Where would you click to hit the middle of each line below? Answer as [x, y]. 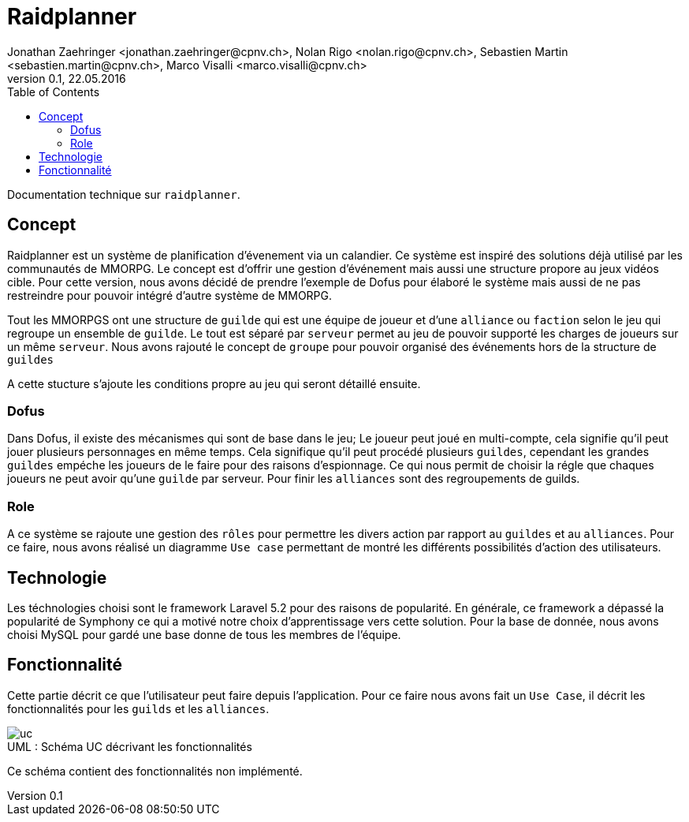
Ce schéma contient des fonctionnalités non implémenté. [155, 771]
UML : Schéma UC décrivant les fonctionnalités [130, 746]
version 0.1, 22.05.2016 [67, 78]
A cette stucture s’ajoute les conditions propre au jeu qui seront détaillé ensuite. [214, 383]
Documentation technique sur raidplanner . [124, 194]
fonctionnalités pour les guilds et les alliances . [138, 708]
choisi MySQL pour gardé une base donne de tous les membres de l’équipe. [204, 634]
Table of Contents [54, 92]
